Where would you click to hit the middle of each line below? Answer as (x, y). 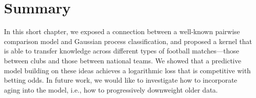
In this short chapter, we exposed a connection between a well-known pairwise (122, 31)
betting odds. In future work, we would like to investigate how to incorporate (121, 80)
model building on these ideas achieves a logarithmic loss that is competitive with (128, 70)
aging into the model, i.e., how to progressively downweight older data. (111, 89)
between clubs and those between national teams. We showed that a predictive (123, 60)
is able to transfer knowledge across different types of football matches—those (122, 51)
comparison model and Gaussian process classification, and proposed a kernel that (128, 41)
